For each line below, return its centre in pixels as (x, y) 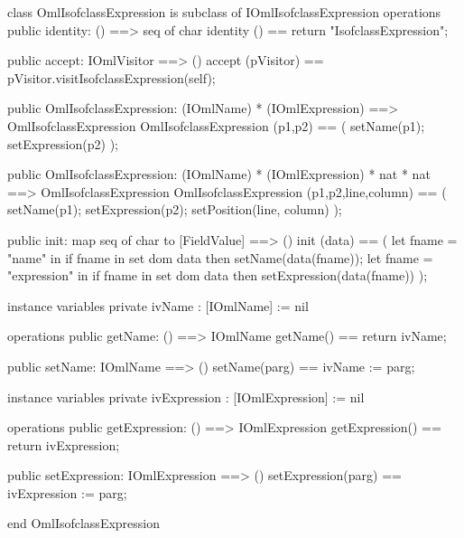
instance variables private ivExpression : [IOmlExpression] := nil (186, 396)
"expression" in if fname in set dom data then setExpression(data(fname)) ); (218, 275)
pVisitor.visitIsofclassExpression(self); (111, 77)
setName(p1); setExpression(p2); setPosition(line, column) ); (175, 209)
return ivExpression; (64, 444)
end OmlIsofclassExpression (84, 523)
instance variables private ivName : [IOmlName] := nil (158, 305)
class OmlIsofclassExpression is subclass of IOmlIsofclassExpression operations (224, 12)
